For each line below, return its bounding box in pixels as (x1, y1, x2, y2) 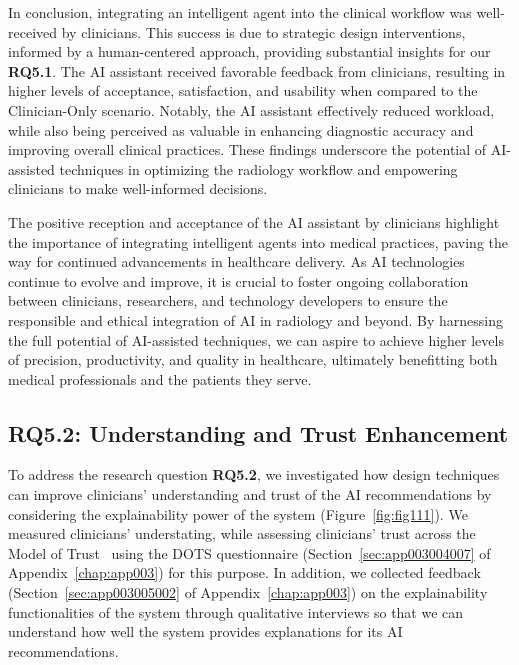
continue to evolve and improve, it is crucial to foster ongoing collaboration (8, 270, 469, 291)
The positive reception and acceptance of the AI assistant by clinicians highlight (8, 211, 500, 232)
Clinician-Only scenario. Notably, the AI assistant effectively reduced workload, (8, 99, 495, 120)
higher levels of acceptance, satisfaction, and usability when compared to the (8, 80, 478, 101)
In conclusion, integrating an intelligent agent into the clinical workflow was (8, 2, 472, 22)
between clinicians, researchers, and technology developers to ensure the (8, 290, 448, 311)
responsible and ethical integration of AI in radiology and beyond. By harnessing (8, 309, 504, 330)
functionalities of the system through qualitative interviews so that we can (8, 601, 464, 622)
